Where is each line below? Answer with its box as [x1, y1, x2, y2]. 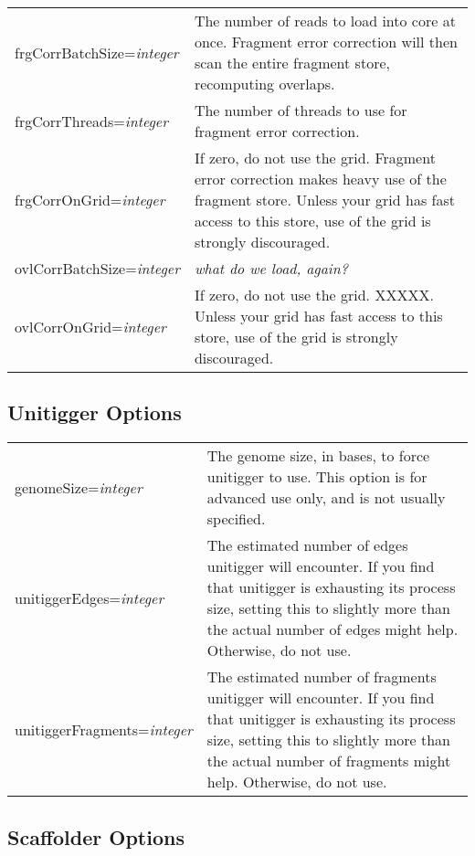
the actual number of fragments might [206, 750, 451, 772]
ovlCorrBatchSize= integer [15, 258, 180, 279]
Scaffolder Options [7, 822, 185, 851]
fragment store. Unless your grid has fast [194, 189, 455, 210]
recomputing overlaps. [194, 73, 335, 94]
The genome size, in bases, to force [206, 445, 430, 467]
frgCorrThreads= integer [15, 110, 168, 132]
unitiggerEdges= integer [15, 587, 164, 608]
